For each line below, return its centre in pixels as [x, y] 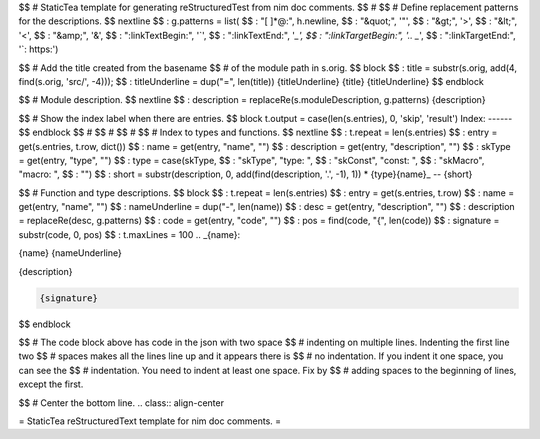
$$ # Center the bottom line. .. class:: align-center [121, 402]
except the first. [51, 384]
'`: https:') [38, 49]
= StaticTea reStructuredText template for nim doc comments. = [150, 421]
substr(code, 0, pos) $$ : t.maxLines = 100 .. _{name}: [129, 234]
